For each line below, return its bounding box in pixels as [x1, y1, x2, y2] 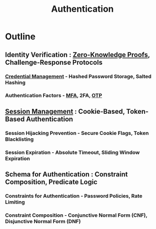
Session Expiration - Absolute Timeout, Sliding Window [5, 149, 140, 155]
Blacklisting [5, 136, 34, 143]
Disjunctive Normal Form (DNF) [5, 218, 81, 225]
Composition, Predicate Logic [5, 178, 98, 186]
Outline [5, 31, 36, 42]
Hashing [5, 79, 26, 86]
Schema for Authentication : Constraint [5, 170, 128, 178]
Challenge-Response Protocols [5, 58, 103, 67]
